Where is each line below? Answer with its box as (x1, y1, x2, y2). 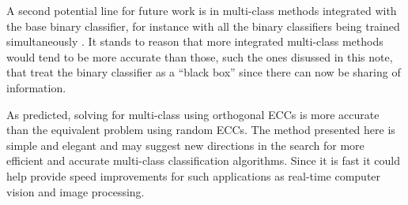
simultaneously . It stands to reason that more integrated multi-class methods (6, 33, 383, 50)
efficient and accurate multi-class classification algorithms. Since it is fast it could (6, 152, 400, 169)
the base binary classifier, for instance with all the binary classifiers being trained (6, 17, 400, 34)
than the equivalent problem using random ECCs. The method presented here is (6, 121, 395, 138)
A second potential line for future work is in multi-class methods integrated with (6, 2, 397, 18)
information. (6, 79, 66, 95)
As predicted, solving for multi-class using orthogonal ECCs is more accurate (6, 106, 380, 122)
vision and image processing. (6, 183, 145, 199)
